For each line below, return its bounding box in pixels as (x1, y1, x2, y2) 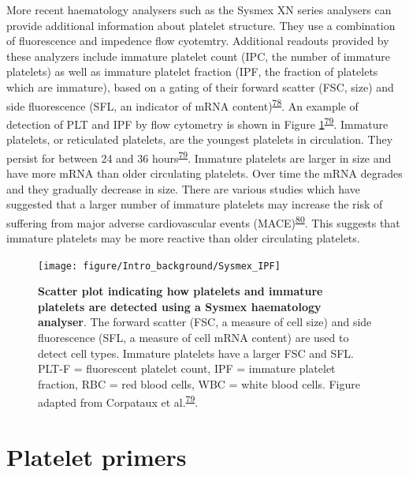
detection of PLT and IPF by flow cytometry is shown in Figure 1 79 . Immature (6, 113, 389, 132)
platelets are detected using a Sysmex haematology (38, 298, 322, 314)
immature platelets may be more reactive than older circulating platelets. (6, 229, 360, 246)
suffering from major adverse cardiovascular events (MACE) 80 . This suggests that (6, 212, 400, 231)
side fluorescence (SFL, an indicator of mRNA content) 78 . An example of (6, 95, 359, 114)
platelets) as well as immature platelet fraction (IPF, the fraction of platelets (6, 63, 378, 80)
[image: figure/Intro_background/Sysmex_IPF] (38, 260, 281, 272)
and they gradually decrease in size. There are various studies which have (6, 180, 360, 197)
